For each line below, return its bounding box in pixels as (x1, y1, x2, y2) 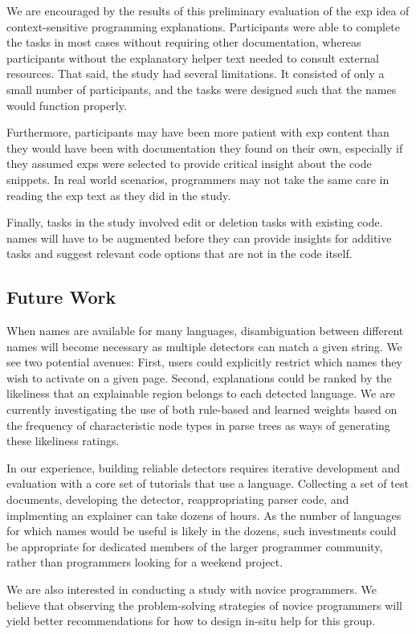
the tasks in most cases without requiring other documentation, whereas (6, 34, 361, 51)
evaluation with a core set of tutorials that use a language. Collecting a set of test (6, 475, 409, 492)
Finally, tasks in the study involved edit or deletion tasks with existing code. (6, 214, 383, 231)
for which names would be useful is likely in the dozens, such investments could (6, 522, 397, 539)
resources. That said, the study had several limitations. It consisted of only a (6, 65, 385, 82)
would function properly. (6, 96, 127, 113)
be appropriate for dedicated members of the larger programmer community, (6, 538, 383, 554)
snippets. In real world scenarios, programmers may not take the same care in (6, 170, 389, 187)
